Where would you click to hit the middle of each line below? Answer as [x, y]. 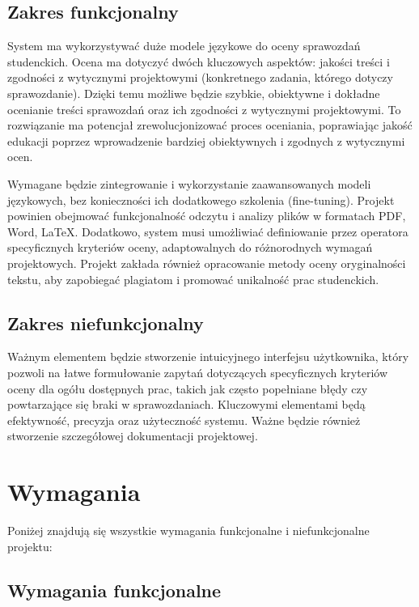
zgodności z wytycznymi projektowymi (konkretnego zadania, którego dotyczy [200, 77]
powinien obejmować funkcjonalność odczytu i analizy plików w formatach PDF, [207, 216]
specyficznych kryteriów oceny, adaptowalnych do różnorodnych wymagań [190, 247]
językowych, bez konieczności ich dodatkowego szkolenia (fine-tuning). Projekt [201, 200]
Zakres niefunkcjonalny [106, 323]
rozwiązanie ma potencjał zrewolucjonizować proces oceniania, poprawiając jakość [210, 125]
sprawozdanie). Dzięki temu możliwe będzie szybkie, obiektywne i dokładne [194, 93]
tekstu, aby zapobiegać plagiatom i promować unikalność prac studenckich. [193, 279]
